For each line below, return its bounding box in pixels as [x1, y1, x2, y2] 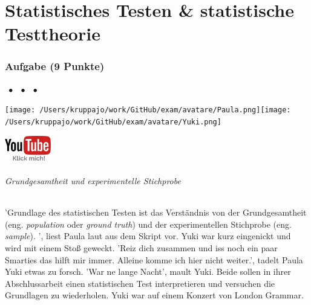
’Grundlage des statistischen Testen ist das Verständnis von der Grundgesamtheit [5, 206, 307, 219]
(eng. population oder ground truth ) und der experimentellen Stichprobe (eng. [5, 217, 292, 230]
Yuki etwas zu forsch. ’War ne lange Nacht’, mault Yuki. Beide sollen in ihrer [5, 265, 291, 278]
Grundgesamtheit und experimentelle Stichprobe [5, 175, 181, 187]
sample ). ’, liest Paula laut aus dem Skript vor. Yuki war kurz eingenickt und [5, 230, 291, 242]
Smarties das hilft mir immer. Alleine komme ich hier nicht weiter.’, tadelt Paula [5, 253, 303, 266]
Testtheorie [5, 21, 100, 46]
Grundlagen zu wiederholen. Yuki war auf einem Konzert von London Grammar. [5, 289, 304, 301]
